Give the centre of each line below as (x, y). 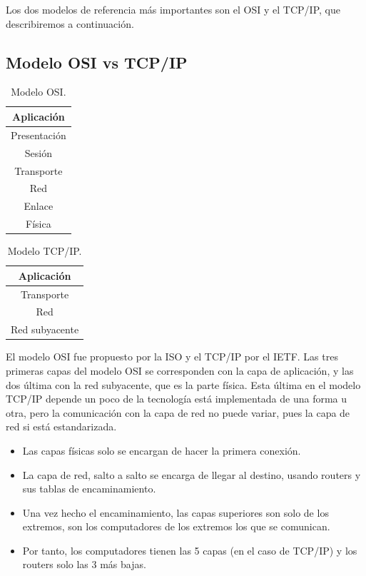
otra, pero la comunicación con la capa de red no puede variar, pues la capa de (178, 412)
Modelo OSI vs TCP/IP (97, 62)
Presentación (39, 135)
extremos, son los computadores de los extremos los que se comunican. (176, 526)
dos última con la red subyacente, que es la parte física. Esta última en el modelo (183, 384)
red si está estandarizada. (61, 426)
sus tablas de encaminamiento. (89, 489)
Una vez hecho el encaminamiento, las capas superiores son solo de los (176, 512)
